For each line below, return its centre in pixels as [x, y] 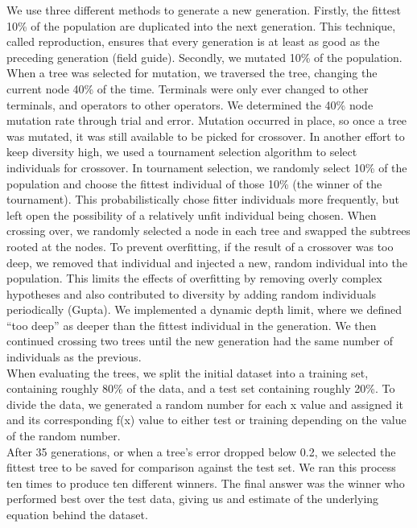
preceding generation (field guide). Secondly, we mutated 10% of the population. [204, 57]
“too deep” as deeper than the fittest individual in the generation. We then [192, 325]
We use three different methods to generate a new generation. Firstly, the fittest [204, 10]
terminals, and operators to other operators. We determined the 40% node [190, 104]
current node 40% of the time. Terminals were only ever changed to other [188, 88]
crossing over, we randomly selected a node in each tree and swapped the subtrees [208, 231]
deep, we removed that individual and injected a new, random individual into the [207, 262]
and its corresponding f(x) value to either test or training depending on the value [206, 420]
